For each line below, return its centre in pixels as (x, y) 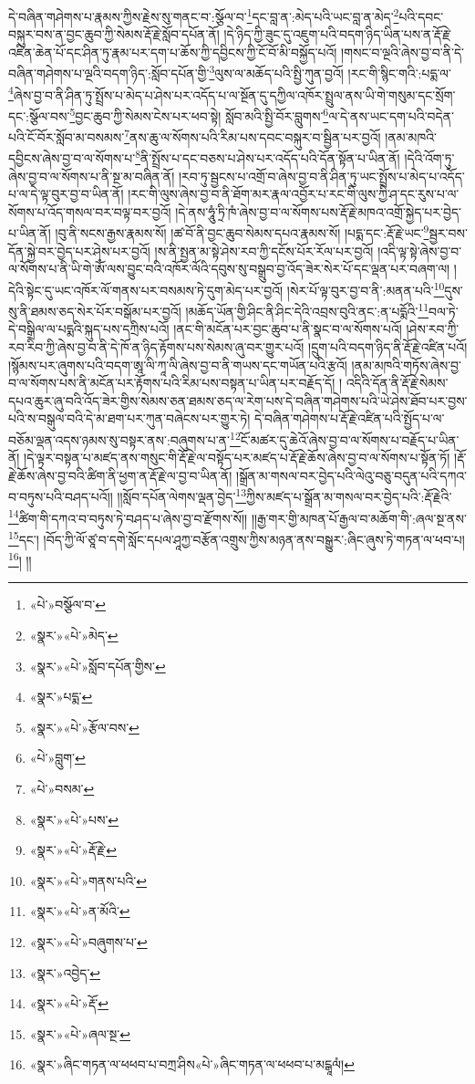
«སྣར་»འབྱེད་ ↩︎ (65, 972)
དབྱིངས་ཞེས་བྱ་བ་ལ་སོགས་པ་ (72, 158)
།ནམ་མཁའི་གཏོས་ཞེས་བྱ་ (407, 365)
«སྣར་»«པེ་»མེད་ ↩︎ (74, 635)
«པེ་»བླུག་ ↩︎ (57, 758)
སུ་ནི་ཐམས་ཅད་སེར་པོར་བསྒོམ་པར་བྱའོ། (95, 311)
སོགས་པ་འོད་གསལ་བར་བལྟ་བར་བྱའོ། (90, 211)
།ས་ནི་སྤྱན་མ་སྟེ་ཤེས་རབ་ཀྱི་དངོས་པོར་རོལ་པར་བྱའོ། (264, 250)
